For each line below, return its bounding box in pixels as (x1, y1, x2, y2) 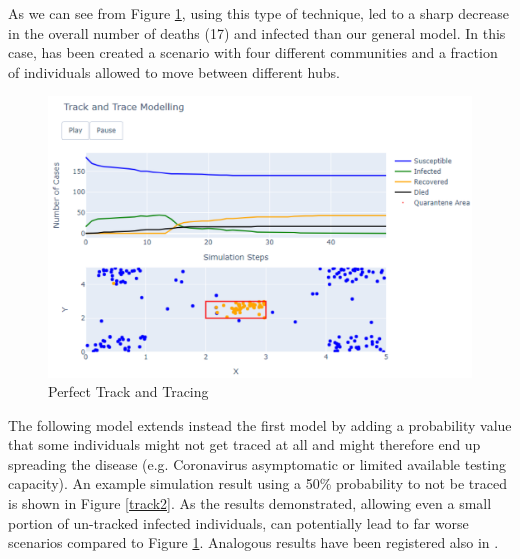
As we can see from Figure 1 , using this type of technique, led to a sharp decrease (8, 3, 509, 23)
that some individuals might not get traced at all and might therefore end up (8, 434, 481, 455)
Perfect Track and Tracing (48, 381, 209, 402)
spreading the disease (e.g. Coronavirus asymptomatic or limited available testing (8, 453, 506, 474)
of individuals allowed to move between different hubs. (8, 61, 340, 82)
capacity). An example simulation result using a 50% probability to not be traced (8, 473, 507, 494)
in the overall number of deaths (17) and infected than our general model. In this (8, 22, 506, 43)
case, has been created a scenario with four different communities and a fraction (8, 42, 498, 63)
